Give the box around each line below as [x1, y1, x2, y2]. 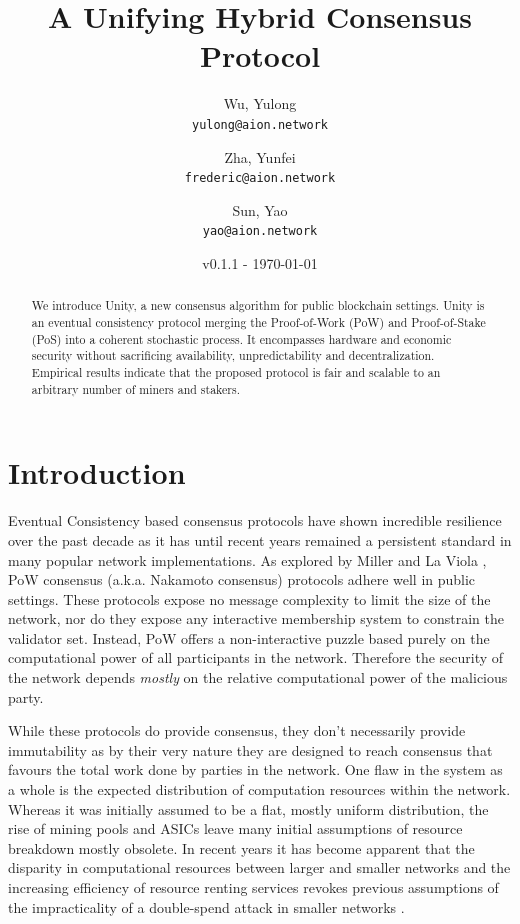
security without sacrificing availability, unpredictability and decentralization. [31, 347, 435, 364]
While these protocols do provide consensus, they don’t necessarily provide [8, 720, 466, 741]
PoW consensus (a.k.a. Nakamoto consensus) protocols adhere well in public [8, 569, 476, 590]
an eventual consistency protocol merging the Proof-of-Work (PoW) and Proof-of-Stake [31, 314, 486, 331]
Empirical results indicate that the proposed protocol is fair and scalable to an [31, 364, 441, 381]
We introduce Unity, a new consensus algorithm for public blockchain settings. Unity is [31, 297, 485, 314]
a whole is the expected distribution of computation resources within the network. [8, 779, 511, 800]
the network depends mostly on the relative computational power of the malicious [8, 667, 508, 688]
